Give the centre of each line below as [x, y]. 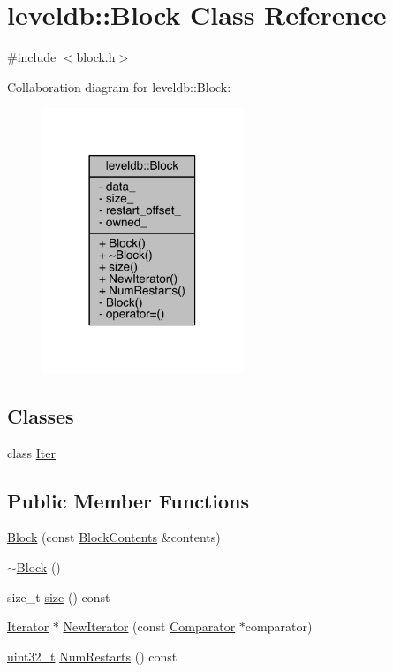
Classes [41, 415]
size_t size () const [59, 596]
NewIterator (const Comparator [149, 626]
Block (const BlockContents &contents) [114, 537]
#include [32, 57]
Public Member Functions [128, 500]
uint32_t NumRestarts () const [92, 656]
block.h [96, 57]
